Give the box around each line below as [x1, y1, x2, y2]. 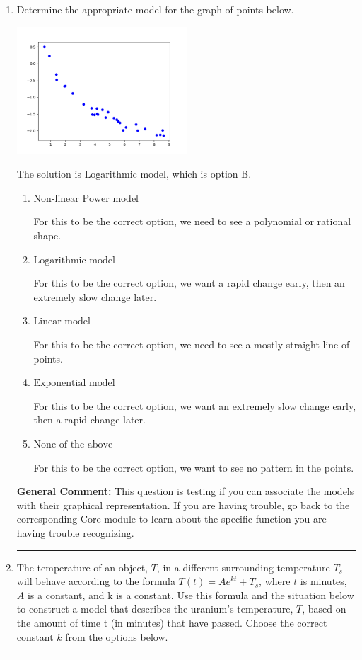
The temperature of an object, [16, 559, 148, 574]
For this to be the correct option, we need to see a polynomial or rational [33, 214, 351, 229]
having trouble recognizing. [16, 525, 134, 540]
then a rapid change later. [33, 412, 146, 427]
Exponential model [33, 378, 115, 389]
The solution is [16, 166, 81, 181]
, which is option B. [165, 166, 252, 181]
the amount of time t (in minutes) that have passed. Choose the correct [16, 615, 327, 630]
